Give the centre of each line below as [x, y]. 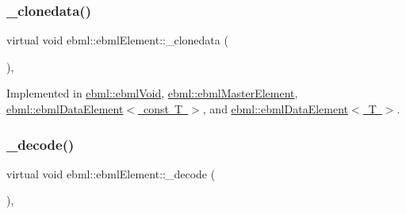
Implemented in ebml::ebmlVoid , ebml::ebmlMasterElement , [152, 93]
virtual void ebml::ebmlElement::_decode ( [111, 173]
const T [163, 109]
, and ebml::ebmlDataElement [275, 109]
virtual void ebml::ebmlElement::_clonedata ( [117, 40]
